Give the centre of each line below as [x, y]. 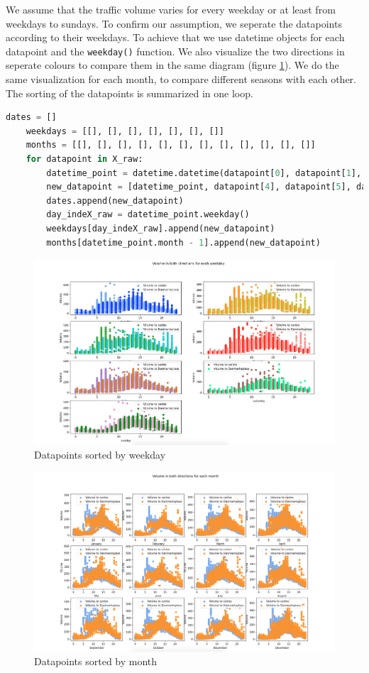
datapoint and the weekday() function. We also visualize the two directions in [175, 51]
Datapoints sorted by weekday [100, 455]
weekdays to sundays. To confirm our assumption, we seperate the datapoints [174, 23]
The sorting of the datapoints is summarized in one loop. [130, 93]
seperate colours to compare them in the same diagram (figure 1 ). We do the [172, 65]
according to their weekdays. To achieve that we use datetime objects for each [175, 37]
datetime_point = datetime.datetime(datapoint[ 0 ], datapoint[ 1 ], [204, 173]
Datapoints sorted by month [96, 661]
